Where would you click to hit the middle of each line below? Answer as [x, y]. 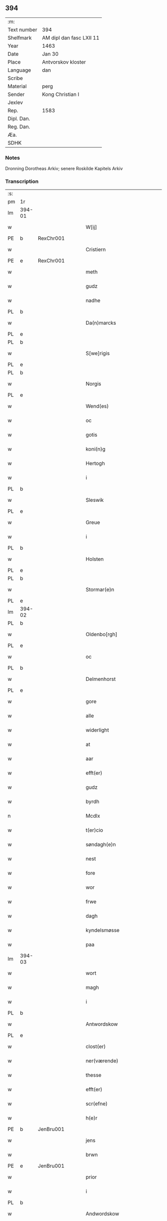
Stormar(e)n [100, 590]
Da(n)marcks [101, 323]
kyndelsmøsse [103, 931]
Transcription [22, 182]
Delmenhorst [101, 679]
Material [17, 86]
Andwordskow [102, 1214]
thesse [94, 1075]
